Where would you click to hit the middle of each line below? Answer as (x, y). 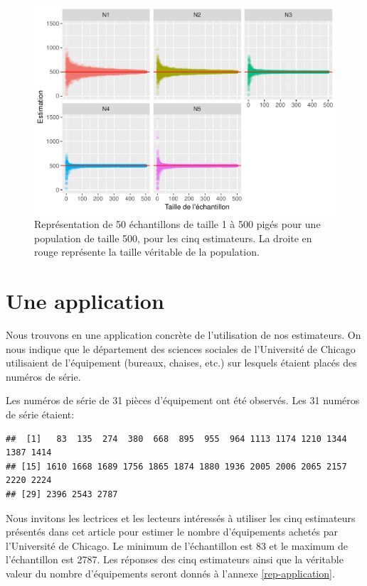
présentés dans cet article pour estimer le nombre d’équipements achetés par (172, 532)
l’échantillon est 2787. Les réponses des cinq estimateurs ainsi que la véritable (175, 559)
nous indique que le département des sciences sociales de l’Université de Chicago (181, 348)
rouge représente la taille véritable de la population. (147, 252)
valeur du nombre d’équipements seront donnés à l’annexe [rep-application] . (170, 573)
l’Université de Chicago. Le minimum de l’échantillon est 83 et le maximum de (177, 545)
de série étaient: (40, 414)
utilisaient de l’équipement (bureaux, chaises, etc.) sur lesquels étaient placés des (181, 363)
